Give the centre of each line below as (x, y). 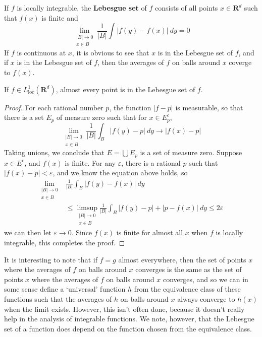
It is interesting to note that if (51, 259)
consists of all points (187, 8)
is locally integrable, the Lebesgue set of (82, 8)
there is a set (24, 117)
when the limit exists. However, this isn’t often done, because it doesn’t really (124, 309)
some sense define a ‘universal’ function (65, 289)
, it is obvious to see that (111, 52)
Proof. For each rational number (54, 107)
